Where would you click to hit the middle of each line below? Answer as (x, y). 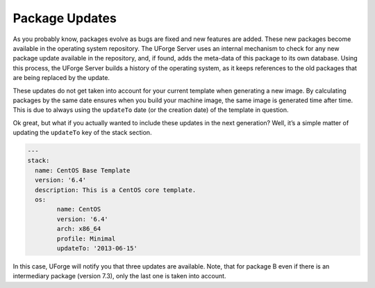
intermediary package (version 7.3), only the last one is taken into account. (119, 276)
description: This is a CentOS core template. (116, 190)
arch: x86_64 (79, 229)
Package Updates (65, 18)
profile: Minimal (86, 239)
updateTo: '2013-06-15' (97, 248)
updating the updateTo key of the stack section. (82, 133)
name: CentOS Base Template (83, 170)
